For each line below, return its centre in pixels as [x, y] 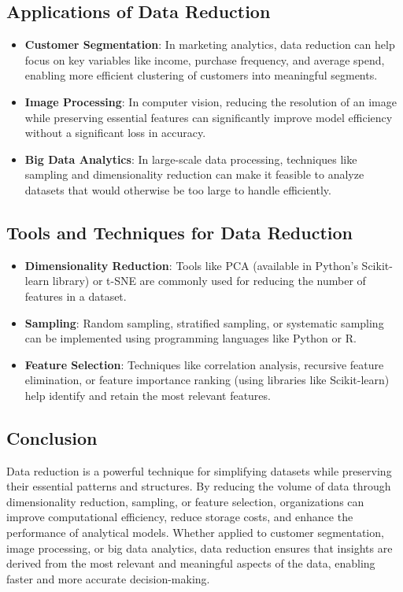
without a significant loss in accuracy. [115, 133]
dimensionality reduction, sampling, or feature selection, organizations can [185, 501]
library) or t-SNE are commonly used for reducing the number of [209, 281]
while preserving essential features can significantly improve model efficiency [209, 117]
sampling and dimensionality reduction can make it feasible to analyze [194, 174]
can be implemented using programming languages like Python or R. [190, 338]
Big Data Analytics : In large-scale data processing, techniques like [191, 159]
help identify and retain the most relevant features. [148, 395]
